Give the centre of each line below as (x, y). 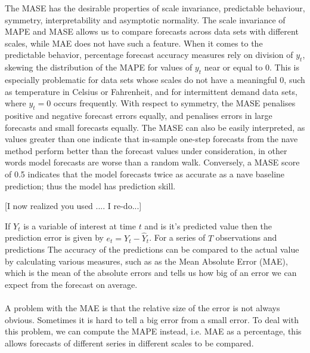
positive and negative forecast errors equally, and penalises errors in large (139, 115)
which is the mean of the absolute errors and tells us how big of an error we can (151, 273)
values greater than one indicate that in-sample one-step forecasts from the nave (151, 139)
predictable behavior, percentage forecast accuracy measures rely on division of (149, 55)
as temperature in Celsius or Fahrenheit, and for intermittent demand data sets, (151, 91)
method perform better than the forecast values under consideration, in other (146, 150)
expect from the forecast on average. (71, 284)
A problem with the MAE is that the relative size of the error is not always (142, 308)
